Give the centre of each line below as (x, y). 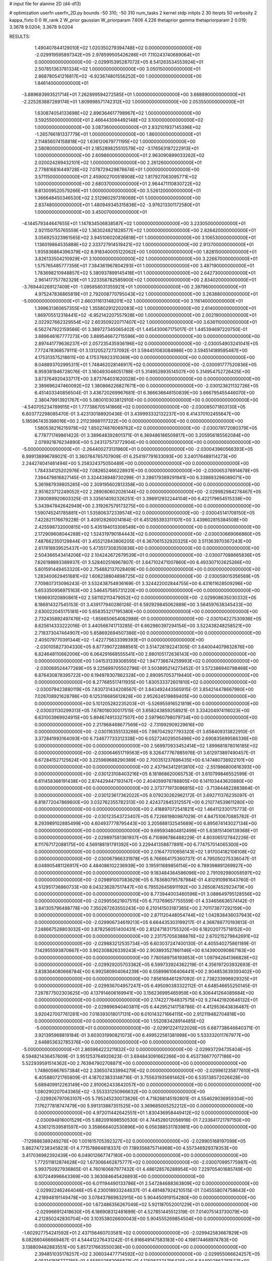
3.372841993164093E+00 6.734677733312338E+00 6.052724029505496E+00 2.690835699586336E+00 (146, 738)
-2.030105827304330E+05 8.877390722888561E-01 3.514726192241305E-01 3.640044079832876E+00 (144, 647)
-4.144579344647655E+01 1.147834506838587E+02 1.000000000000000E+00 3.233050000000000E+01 (134, 223)
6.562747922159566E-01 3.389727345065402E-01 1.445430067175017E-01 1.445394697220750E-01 (141, 329)
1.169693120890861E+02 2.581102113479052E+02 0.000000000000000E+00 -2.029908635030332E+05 (146, 597)
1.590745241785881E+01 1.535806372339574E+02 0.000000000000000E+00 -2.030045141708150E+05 (145, 512)
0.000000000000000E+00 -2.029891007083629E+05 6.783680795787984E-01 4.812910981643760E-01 (145, 880)
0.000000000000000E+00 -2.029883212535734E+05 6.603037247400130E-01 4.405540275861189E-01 (145, 943)
